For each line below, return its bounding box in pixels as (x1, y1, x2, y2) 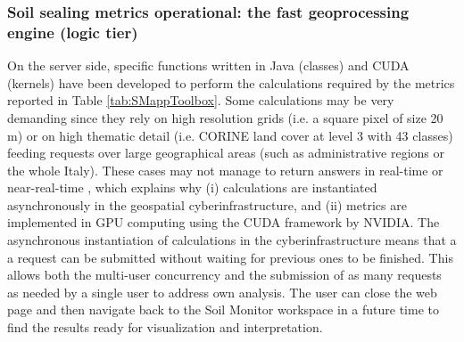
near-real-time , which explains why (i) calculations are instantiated (7, 178, 377, 197)
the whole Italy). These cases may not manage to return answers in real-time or (7, 160, 443, 179)
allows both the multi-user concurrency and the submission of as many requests (7, 265, 442, 284)
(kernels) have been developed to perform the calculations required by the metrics (7, 73, 455, 92)
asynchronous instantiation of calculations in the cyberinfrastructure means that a (7, 231, 457, 249)
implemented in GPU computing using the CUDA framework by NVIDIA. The (7, 213, 440, 232)
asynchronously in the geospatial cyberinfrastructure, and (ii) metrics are (7, 195, 407, 214)
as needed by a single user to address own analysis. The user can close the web (7, 282, 437, 301)
